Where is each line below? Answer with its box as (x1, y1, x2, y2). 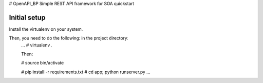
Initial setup (9, 13, 46, 21)
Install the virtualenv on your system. (9, 26, 83, 32)
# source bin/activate (21, 60, 64, 66)
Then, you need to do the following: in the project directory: (9, 35, 129, 41)
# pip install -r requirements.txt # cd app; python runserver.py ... (21, 69, 150, 75)
